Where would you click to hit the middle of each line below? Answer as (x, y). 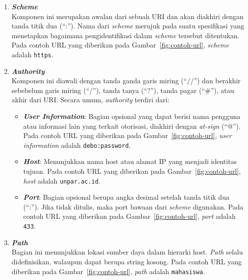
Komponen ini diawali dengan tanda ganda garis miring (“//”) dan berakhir (126, 81)
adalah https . (32, 54)
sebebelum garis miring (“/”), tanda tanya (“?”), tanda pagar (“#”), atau (123, 90)
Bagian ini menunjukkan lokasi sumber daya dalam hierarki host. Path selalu (127, 252)
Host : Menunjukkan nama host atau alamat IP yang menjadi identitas (130, 161)
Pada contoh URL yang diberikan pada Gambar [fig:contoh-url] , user (127, 135)
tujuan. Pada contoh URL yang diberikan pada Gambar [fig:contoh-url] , (132, 171)
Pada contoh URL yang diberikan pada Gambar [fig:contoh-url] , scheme (120, 45)
